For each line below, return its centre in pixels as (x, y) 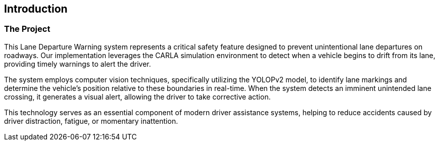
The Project (27, 29)
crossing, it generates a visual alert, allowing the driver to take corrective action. (137, 96)
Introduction (36, 9)
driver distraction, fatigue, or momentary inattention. (91, 121)
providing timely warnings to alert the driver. (78, 64)
